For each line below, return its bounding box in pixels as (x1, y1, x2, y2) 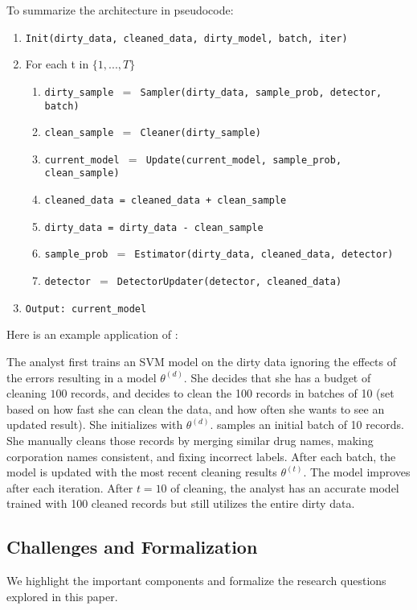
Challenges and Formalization (6, 534, 258, 559)
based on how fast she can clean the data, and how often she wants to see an (6, 400, 385, 417)
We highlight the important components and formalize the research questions (6, 572, 386, 589)
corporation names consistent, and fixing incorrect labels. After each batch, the (6, 447, 396, 464)
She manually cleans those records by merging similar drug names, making (6, 431, 374, 448)
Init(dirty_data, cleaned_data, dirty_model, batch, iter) (25, 32, 348, 44)
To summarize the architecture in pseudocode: (6, 2, 234, 18)
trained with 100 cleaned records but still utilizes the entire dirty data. (6, 495, 355, 512)
